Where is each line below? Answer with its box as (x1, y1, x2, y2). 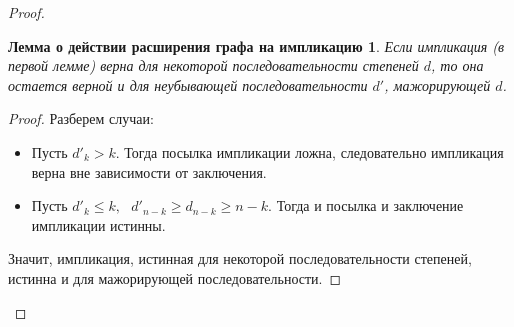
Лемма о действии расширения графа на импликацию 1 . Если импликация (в (8, 35, 505, 56)
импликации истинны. (31, 214, 166, 235)
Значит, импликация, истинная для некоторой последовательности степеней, (8, 248, 472, 269)
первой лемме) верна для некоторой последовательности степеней (8, 55, 419, 76)
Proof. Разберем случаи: (8, 108, 154, 129)
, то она (431, 55, 484, 76)
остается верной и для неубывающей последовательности (8, 74, 368, 95)
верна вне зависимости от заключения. (31, 161, 267, 182)
